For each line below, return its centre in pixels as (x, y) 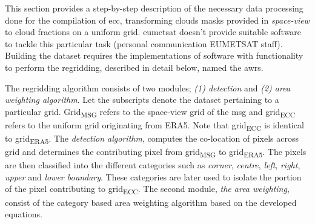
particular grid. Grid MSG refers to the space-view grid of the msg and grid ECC (150, 112)
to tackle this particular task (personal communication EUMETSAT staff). (144, 43)
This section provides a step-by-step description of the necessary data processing (154, 8)
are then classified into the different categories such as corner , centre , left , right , (153, 165)
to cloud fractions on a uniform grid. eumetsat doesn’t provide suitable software (153, 32)
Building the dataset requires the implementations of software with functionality (154, 55)
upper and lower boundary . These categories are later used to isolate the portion (153, 176)
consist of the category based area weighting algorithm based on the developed (151, 202)
